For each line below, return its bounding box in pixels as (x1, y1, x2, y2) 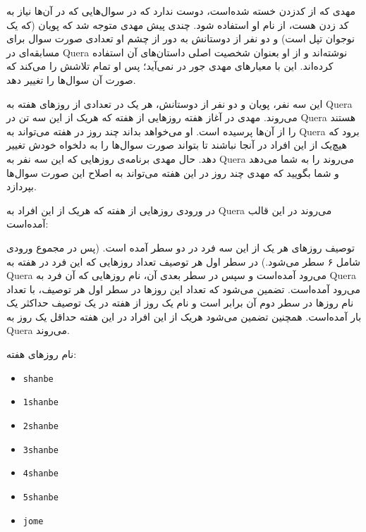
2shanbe (23, 421, 59, 431)
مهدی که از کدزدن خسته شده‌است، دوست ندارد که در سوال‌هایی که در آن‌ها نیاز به (6, 4, 356, 18)
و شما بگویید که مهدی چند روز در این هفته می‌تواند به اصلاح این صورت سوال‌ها (6, 165, 339, 180)
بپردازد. (6, 179, 37, 194)
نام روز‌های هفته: (6, 347, 77, 361)
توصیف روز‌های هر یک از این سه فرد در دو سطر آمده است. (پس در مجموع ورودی (6, 240, 355, 254)
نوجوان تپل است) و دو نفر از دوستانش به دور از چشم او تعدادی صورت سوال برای (6, 31, 355, 46)
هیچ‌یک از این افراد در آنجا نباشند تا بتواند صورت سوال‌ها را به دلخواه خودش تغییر (6, 137, 347, 152)
